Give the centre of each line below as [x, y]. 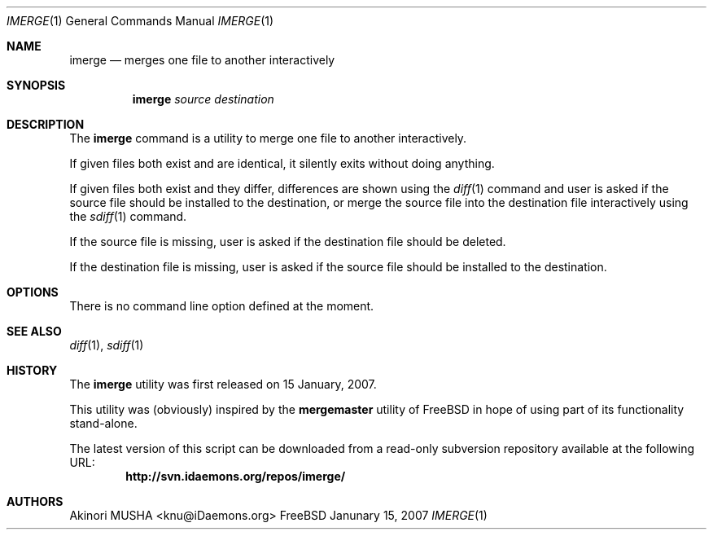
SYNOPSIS [36, 85]
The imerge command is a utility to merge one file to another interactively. [268, 138]
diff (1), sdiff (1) [107, 345]
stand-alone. [103, 423]
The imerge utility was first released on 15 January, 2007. [223, 384]
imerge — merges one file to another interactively [202, 60]
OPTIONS [33, 292]
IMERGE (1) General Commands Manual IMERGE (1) [140, 21]
